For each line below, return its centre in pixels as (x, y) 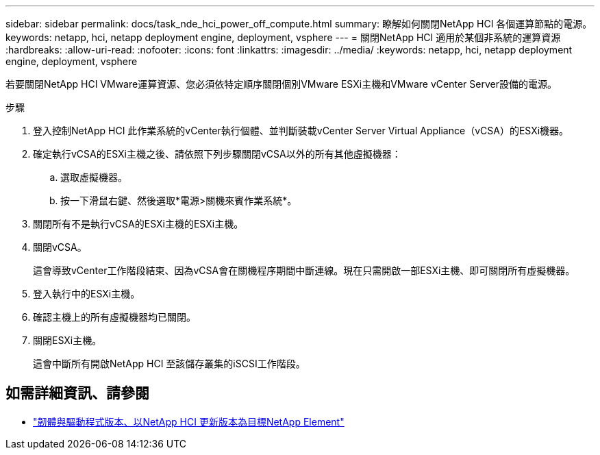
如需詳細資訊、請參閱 (77, 393)
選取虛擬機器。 (94, 177)
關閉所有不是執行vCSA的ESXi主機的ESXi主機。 (138, 224)
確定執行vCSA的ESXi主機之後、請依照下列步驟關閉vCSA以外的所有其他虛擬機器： (217, 154)
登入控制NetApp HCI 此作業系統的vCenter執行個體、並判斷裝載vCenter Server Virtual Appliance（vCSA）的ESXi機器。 (301, 131)
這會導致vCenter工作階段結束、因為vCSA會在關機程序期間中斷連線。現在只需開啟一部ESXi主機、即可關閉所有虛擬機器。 (304, 270)
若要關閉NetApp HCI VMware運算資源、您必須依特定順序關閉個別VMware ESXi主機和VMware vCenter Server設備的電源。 (281, 84)
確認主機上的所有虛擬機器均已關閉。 (114, 317)
